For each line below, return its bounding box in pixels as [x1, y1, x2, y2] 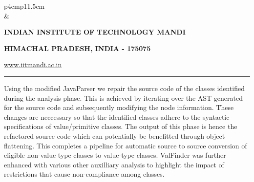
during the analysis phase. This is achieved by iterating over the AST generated [4, 92, 243, 103]
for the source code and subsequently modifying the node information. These [4, 102, 234, 112]
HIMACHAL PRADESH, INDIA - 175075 [4, 43, 151, 53]
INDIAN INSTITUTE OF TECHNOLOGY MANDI [4, 27, 186, 37]
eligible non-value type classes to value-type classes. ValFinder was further [4, 150, 226, 160]
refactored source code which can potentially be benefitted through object [4, 130, 225, 141]
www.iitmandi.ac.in [4, 59, 62, 70]
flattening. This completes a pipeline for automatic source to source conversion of [4, 140, 247, 150]
